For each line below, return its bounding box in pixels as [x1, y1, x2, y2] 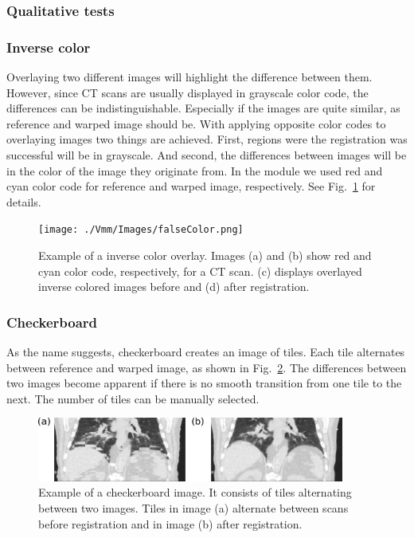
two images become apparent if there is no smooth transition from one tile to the [6, 375, 402, 391]
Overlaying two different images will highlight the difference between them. [6, 69, 373, 85]
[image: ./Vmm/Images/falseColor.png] [38, 224, 244, 236]
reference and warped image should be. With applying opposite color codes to [6, 115, 386, 132]
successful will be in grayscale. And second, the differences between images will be [6, 147, 407, 163]
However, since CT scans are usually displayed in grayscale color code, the [6, 84, 369, 100]
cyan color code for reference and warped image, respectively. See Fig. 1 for [6, 178, 376, 194]
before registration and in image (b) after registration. [38, 515, 303, 532]
